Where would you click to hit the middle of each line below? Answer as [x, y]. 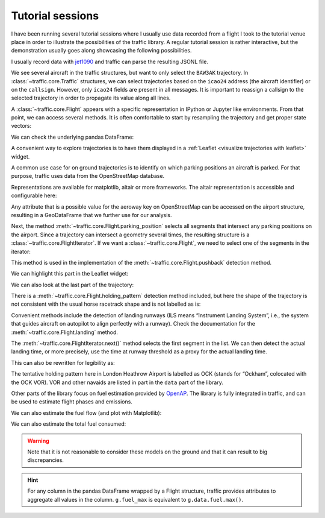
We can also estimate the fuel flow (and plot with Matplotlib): [86, 412]
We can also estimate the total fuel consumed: [69, 424]
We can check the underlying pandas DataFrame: [73, 137]
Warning [38, 441]
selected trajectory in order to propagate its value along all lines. [91, 98]
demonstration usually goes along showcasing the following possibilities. [101, 51]
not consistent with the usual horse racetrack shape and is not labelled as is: [106, 304]
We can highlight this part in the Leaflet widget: [70, 274]
